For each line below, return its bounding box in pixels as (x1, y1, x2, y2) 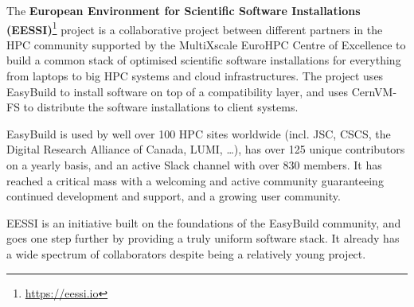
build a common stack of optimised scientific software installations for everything (6, 52, 401, 68)
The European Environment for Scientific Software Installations (6, 2, 361, 18)
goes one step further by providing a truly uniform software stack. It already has (6, 230, 400, 247)
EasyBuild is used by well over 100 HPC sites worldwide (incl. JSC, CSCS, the (6, 125, 391, 142)
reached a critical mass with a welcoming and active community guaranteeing (6, 172, 384, 188)
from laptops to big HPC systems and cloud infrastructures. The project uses (6, 68, 384, 84)
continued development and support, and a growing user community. (6, 188, 341, 204)
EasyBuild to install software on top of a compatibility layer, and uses (6, 83, 349, 99)
